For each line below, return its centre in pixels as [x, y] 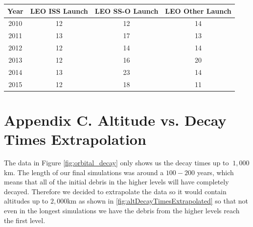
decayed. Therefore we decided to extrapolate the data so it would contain [115, 191]
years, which [215, 172]
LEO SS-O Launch [126, 11]
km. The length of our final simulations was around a [84, 172]
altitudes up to [26, 201]
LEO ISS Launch [59, 11]
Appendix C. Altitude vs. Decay [115, 120]
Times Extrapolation [75, 139]
